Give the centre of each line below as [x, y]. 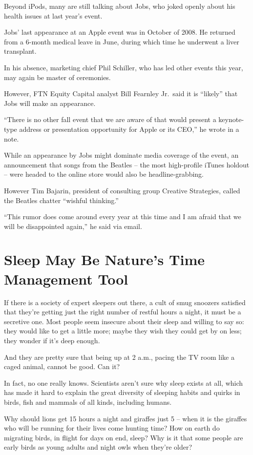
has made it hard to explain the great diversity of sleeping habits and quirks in [122, 392]
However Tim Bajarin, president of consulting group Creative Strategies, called [122, 190]
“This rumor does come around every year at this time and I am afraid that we [123, 217]
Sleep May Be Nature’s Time [104, 259]
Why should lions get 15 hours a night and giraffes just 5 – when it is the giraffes [126, 418]
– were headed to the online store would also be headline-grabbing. [104, 174]
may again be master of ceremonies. [57, 77]
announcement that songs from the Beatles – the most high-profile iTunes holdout [127, 164]
